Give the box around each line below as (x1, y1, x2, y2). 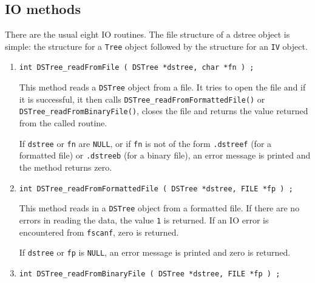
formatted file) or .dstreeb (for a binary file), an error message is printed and (19, 149, 311, 162)
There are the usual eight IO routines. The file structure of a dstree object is (5, 28, 290, 41)
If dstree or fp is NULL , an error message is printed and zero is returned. (19, 246, 291, 259)
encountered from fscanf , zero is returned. (19, 225, 179, 238)
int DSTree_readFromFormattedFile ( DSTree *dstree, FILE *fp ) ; (19, 184, 293, 193)
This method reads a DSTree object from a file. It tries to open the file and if (19, 81, 306, 94)
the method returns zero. (19, 160, 112, 173)
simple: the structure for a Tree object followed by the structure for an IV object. (5, 39, 308, 52)
